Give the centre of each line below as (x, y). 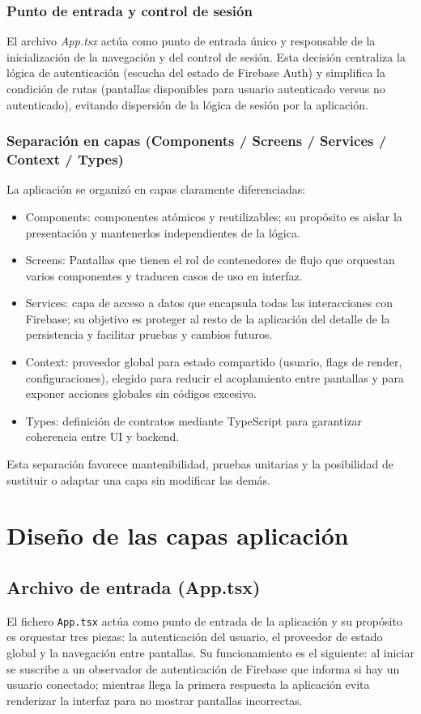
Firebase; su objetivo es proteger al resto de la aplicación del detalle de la (208, 318)
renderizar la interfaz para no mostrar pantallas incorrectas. (155, 700)
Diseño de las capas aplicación (178, 535)
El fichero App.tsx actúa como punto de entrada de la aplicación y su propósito (204, 620)
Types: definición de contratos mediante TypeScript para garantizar (194, 420)
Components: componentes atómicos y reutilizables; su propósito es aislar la (214, 216)
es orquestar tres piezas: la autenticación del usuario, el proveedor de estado (195, 637)
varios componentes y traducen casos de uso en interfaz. (164, 275)
